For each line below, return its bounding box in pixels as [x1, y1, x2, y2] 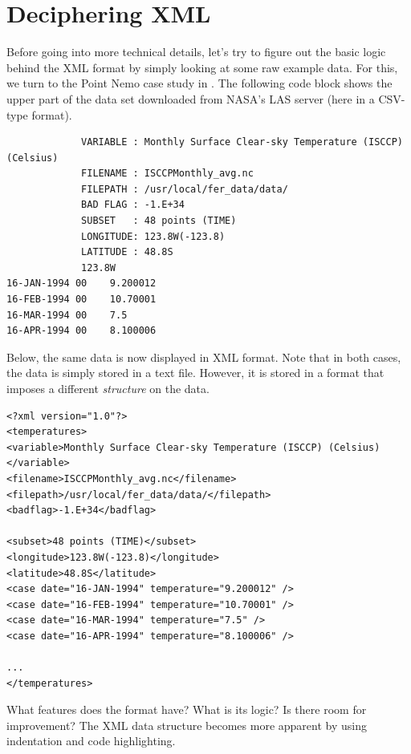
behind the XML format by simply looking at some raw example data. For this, [6, 59, 398, 75]
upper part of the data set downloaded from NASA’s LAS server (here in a [6, 90, 375, 107]
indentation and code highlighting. [6, 732, 176, 749]
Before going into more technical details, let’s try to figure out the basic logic [6, 43, 386, 60]
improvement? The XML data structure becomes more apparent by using [6, 716, 367, 733]
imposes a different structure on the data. [6, 380, 210, 396]
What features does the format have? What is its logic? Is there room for [6, 701, 367, 718]
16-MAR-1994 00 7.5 [6, 309, 128, 321]
